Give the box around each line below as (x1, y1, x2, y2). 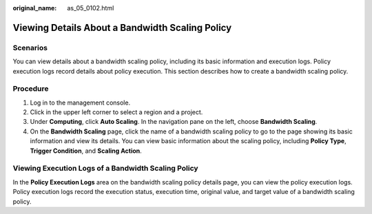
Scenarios (12, 43, 48, 52)
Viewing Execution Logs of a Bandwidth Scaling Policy (12, 164, 199, 173)
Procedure (12, 84, 49, 94)
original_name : (12, 4, 57, 12)
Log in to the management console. (30, 98, 131, 107)
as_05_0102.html (67, 4, 114, 12)
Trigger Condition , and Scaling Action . (30, 147, 143, 155)
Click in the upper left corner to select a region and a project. (30, 108, 203, 116)
